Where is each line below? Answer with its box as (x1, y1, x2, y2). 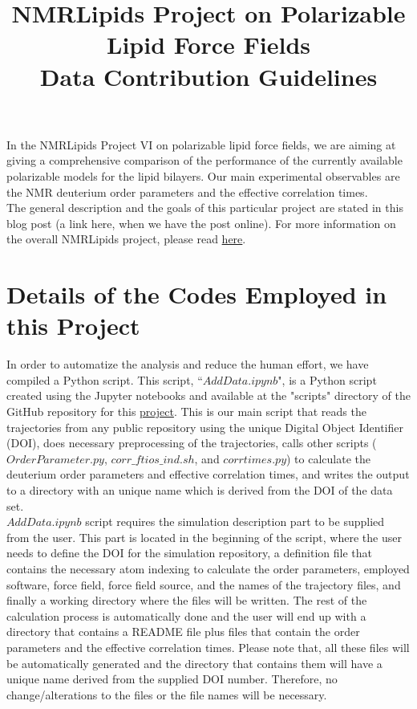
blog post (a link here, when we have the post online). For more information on (6, 214, 396, 231)
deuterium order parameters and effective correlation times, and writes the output (6, 466, 410, 483)
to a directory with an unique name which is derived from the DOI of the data (6, 481, 393, 498)
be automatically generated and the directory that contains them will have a (6, 654, 383, 671)
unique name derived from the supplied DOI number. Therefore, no (6, 670, 338, 687)
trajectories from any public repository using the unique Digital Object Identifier (6, 418, 403, 435)
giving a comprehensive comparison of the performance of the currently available (6, 152, 403, 169)
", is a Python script (277, 371, 377, 388)
